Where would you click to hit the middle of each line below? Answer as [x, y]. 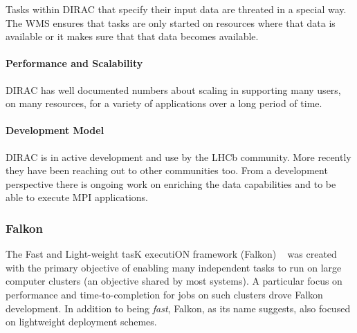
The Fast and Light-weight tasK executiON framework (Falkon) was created [171, 254]
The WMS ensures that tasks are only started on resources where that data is [171, 22]
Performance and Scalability [74, 63]
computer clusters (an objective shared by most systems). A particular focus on [174, 281]
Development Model [55, 130]
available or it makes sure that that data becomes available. [132, 36]
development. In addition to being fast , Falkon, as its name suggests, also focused [178, 308]
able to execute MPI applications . [77, 197]
